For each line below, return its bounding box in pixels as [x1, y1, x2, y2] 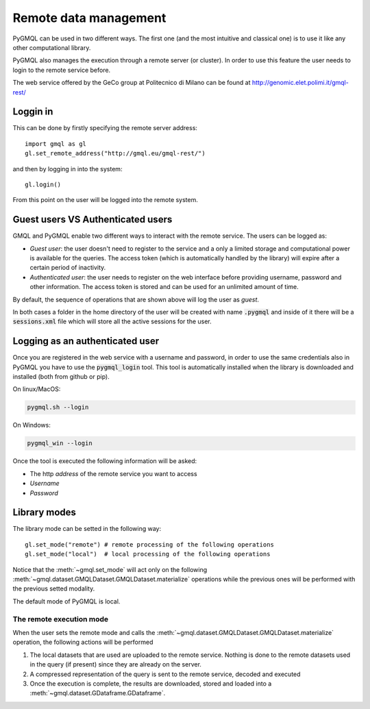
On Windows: [12, 421, 51, 430]
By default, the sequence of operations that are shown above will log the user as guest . [12, 295, 260, 303]
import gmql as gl [25, 140, 87, 147]
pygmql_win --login [27, 439, 92, 447]
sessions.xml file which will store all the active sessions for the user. [12, 317, 212, 325]
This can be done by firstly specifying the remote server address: [12, 124, 198, 132]
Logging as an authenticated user [12, 336, 160, 347]
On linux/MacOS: [12, 385, 61, 393]
